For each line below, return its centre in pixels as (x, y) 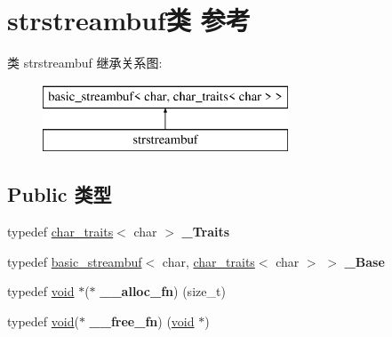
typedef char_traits (60, 232)
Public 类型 (60, 194)
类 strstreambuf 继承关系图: (85, 63)
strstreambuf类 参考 (129, 20)
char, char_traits (208, 261)
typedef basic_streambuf (75, 261)
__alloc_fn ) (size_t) (163, 291)
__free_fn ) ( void (142, 321)
